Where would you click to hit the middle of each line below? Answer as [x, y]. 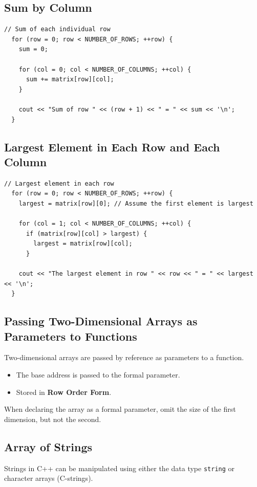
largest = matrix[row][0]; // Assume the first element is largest [136, 203]
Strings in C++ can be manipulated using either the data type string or [120, 468]
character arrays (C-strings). [49, 478]
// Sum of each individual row [57, 29]
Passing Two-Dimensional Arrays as [101, 321]
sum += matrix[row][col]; [70, 80]
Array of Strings [48, 446]
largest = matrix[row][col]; [83, 244]
